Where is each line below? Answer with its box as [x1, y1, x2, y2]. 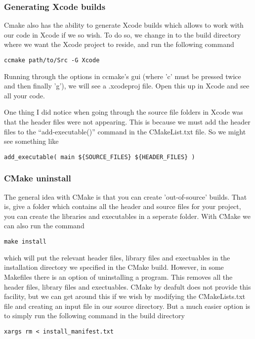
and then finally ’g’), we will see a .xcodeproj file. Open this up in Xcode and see [4, 81, 250, 91]
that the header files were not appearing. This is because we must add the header [4, 117, 251, 127]
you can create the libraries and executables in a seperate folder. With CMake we [4, 211, 251, 221]
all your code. [4, 90, 45, 100]
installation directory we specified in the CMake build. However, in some [4, 262, 224, 272]
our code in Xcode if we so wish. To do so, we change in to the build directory [4, 29, 241, 40]
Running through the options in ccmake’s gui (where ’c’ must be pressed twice [4, 71, 241, 81]
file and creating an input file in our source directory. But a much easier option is [4, 300, 251, 311]
